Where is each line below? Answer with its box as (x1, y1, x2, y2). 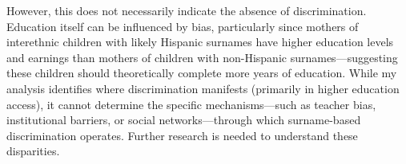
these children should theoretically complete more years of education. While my (6, 64, 397, 81)
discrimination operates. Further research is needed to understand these (6, 127, 358, 143)
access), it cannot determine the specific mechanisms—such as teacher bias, (6, 96, 376, 112)
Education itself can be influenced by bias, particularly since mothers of (6, 18, 359, 34)
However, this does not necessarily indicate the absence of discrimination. (6, 2, 367, 18)
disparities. (6, 143, 60, 159)
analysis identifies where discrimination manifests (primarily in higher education (6, 80, 400, 96)
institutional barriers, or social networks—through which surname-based (6, 111, 361, 128)
